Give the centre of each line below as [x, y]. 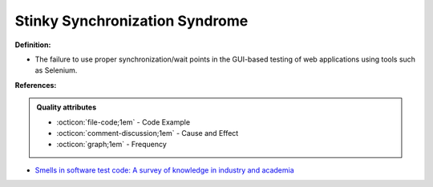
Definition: [33, 45]
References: [36, 85]
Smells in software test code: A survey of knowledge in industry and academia [164, 170]
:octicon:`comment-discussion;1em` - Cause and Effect [148, 133]
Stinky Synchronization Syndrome [132, 21]
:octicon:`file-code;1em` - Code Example [123, 122]
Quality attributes [66, 107]
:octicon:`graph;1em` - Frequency [112, 145]
